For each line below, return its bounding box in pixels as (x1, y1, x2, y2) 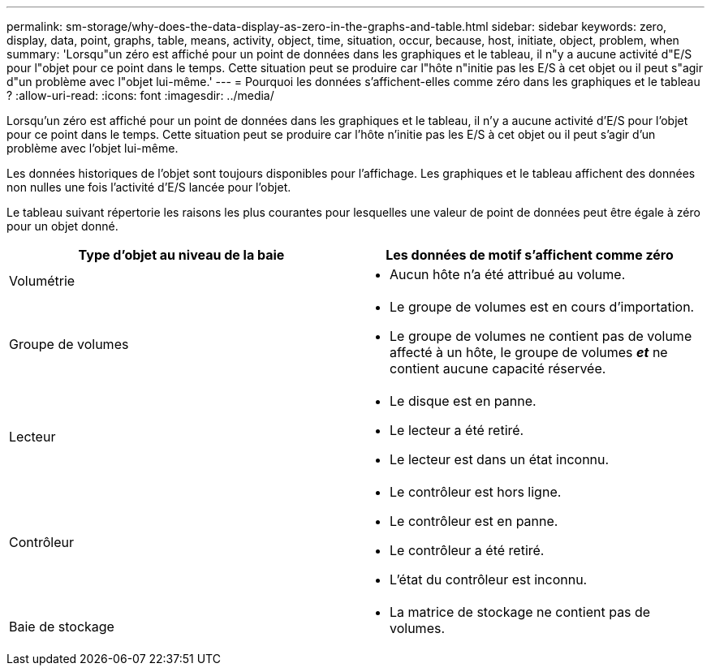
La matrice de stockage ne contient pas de (390, 604, 651, 620)
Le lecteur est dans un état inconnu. (390, 451, 610, 467)
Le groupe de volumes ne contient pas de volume (390, 328, 692, 344)
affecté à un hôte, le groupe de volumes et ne (390, 344, 668, 360)
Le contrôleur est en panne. (390, 513, 558, 529)
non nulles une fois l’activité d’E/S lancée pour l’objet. (6, 180, 291, 194)
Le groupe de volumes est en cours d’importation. (390, 299, 695, 315)
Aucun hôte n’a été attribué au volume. (390, 266, 626, 282)
